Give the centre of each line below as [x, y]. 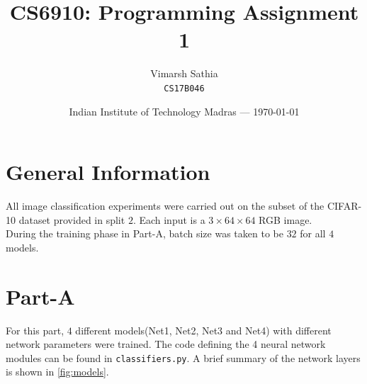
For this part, [35, 330]
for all [313, 233]
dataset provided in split [72, 219]
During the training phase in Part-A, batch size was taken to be [145, 233]
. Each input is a [169, 219]
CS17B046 [184, 88]
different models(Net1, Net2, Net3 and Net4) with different [203, 330]
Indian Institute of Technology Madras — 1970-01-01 [184, 111]
